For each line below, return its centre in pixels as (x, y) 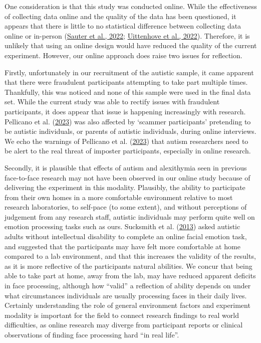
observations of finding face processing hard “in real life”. (92, 334)
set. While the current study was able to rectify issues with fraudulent (112, 102)
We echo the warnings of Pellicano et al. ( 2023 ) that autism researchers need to (126, 141)
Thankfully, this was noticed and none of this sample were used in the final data (128, 92)
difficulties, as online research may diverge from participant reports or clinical (124, 325)
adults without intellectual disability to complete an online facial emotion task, (126, 236)
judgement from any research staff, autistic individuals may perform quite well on (130, 216)
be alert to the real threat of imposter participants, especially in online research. (128, 151)
